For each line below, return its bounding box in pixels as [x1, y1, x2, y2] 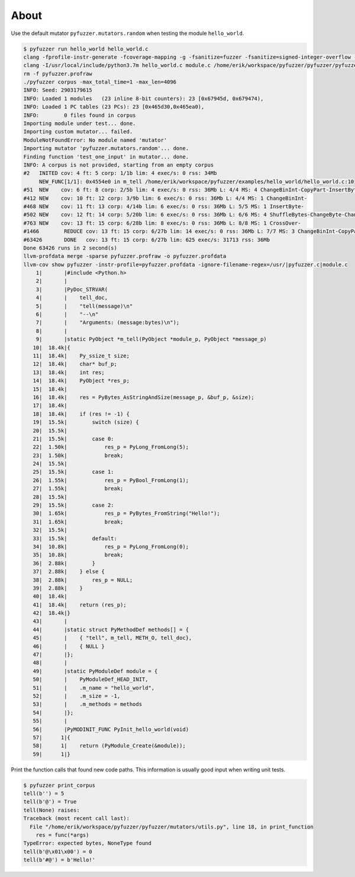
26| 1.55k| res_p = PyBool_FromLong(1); [33, 477, 189, 483]
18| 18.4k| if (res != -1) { [33, 410, 130, 417]
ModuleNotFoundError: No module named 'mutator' [23, 136, 167, 143]
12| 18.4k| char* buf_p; [33, 361, 118, 368]
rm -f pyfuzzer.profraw [23, 70, 93, 77]
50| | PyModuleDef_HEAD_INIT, [33, 676, 149, 683]
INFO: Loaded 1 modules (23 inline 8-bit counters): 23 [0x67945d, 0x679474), [23, 95, 264, 102]
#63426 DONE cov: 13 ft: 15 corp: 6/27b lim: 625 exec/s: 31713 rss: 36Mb [23, 236, 270, 243]
